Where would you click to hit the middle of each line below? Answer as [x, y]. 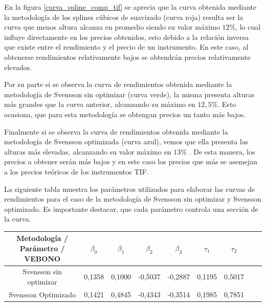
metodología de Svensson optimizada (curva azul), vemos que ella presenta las [126, 141]
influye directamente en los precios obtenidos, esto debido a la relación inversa [127, 37]
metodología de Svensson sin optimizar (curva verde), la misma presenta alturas [129, 94]
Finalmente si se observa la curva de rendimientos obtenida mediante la [116, 131]
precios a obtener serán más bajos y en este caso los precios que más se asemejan [131, 161]
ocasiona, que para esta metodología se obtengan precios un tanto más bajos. [125, 114]
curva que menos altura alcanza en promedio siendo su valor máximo [112, 27]
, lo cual [248, 27]
